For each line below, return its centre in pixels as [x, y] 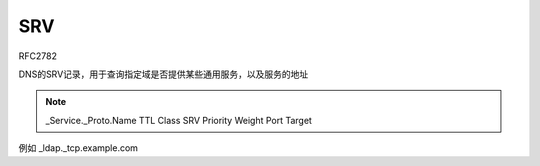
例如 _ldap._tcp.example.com [78, 148]
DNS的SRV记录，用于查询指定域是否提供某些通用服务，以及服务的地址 [163, 74]
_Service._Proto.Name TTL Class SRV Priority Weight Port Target [178, 120]
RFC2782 [37, 56]
